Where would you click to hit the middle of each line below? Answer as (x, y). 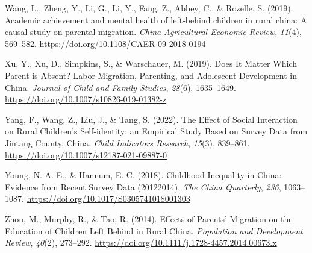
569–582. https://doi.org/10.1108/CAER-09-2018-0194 (105, 43)
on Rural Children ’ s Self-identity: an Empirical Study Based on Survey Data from (156, 131)
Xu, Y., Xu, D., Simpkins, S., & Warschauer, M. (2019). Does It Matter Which (151, 64)
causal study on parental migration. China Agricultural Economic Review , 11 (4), (153, 32)
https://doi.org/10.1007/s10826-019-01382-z (86, 99)
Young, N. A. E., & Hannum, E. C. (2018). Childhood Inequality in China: (143, 175)
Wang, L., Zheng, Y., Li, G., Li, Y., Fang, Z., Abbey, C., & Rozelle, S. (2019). (149, 8)
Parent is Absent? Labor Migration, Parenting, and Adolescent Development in (151, 75)
